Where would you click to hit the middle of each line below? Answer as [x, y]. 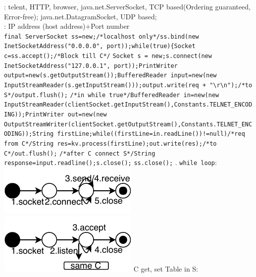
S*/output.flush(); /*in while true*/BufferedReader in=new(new [112, 95]
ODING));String [29, 134]
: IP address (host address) [45, 26]
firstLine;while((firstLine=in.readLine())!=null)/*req [151, 134]
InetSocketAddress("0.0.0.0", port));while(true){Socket [100, 46]
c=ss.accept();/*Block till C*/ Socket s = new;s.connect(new [108, 56]
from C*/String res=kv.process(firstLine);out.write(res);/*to [110, 144]
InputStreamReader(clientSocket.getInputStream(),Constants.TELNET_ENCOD [128, 105]
